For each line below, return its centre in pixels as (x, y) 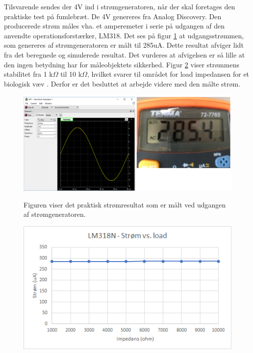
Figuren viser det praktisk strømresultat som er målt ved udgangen (125, 204)
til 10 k (71, 74)
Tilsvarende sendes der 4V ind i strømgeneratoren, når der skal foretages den (120, 6)
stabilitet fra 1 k (28, 74)
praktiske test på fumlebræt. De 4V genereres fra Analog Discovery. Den (113, 16)
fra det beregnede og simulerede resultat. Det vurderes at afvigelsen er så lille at (125, 54)
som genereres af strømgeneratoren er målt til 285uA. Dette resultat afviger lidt (124, 45)
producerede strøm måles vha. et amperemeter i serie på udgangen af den (114, 26)
